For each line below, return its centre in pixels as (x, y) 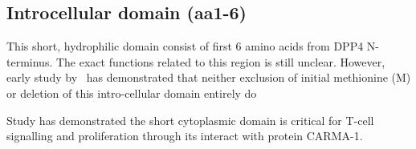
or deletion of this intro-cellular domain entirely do (132, 93)
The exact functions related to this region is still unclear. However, (220, 61)
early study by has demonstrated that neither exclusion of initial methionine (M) (209, 77)
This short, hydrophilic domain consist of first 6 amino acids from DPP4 (185, 46)
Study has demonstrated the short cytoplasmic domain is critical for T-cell (190, 120)
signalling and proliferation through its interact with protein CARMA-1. (185, 136)
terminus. (30, 61)
